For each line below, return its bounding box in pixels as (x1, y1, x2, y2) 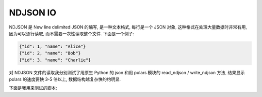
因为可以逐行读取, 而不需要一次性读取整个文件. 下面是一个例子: (9, 30, 134, 36)
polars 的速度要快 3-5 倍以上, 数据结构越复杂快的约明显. (9, 76, 121, 82)
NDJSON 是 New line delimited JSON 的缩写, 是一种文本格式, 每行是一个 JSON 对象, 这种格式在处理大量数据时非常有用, (9, 24, 247, 30)
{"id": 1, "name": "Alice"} (19, 43, 86, 49)
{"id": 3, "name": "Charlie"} (19, 57, 91, 63)
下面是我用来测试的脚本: (9, 85, 58, 91)
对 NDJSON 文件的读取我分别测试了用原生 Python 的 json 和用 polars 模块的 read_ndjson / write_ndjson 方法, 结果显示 (9, 69, 245, 75)
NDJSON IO (9, 7, 57, 18)
